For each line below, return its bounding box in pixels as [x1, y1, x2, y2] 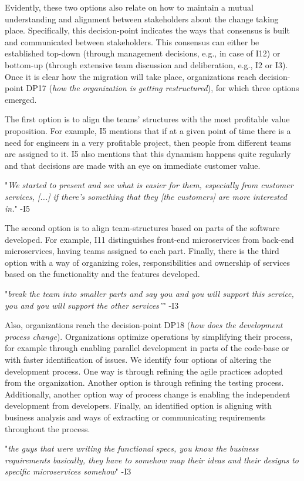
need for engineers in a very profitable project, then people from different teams [5, 136, 292, 148]
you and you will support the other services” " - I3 [5, 299, 179, 311]
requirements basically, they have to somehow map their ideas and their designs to [5, 453, 299, 466]
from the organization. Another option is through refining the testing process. [5, 376, 284, 389]
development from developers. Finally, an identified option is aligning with [5, 399, 272, 412]
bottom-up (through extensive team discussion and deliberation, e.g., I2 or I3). [5, 58, 288, 71]
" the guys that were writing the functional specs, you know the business [5, 442, 259, 455]
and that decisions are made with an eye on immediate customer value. [5, 159, 261, 171]
